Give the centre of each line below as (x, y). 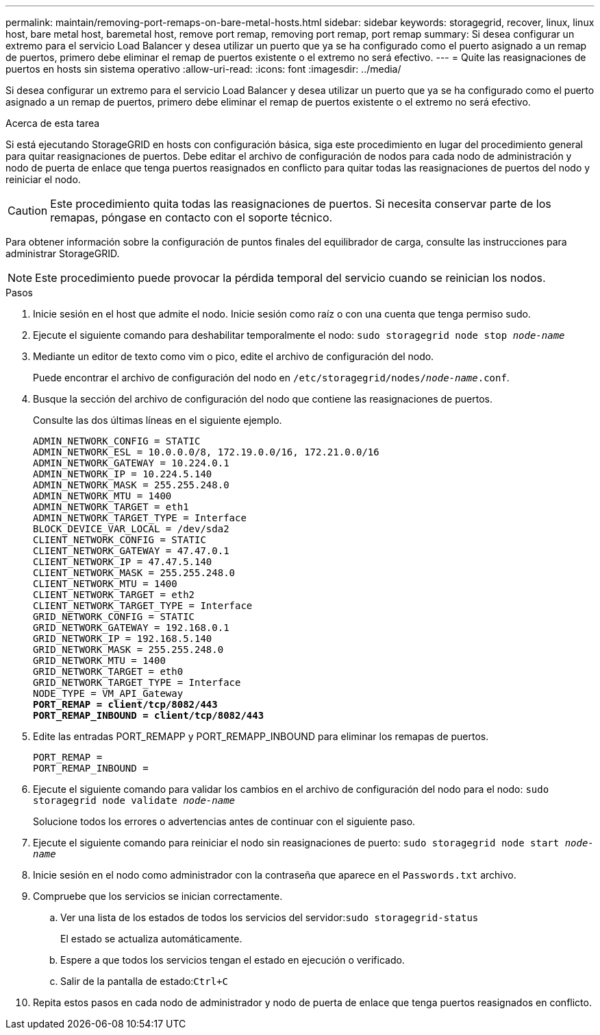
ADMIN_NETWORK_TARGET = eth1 (111, 507)
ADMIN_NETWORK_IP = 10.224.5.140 (123, 474)
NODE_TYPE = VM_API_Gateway (108, 693)
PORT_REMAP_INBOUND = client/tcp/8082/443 (149, 715)
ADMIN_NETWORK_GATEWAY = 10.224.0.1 (131, 463)
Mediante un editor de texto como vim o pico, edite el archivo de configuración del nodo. (234, 356)
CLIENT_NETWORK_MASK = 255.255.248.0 (134, 573)
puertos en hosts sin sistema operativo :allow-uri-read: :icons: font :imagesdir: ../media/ (203, 69)
